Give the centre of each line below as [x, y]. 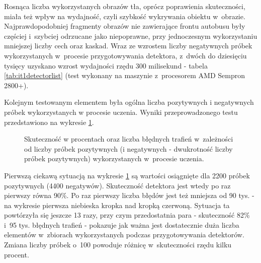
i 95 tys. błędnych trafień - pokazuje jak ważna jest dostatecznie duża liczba [122, 224]
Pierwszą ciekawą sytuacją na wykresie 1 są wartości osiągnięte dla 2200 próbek [127, 175]
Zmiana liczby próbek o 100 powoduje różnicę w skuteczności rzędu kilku [118, 245]
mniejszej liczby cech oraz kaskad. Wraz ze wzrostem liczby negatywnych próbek [128, 46]
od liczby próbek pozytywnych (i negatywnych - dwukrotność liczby [128, 148]
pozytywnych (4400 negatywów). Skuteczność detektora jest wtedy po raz [117, 185]
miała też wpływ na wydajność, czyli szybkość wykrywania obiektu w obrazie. [125, 16]
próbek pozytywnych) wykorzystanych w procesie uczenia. [114, 158]
